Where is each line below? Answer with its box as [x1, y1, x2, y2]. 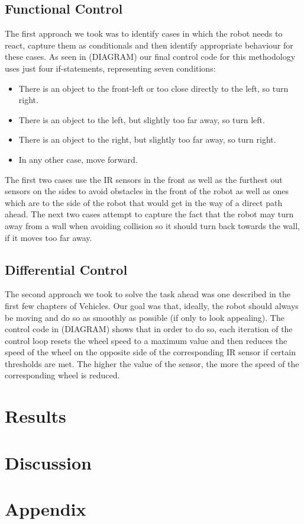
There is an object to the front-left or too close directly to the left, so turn [18, 82, 289, 94]
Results [5, 404, 66, 428]
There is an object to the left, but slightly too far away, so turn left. [18, 113, 265, 126]
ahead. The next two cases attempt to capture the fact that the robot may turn [5, 208, 294, 220]
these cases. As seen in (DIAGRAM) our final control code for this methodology [5, 50, 296, 63]
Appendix [5, 497, 86, 520]
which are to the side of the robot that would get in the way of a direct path [5, 196, 283, 208]
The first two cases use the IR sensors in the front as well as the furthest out [5, 173, 283, 185]
